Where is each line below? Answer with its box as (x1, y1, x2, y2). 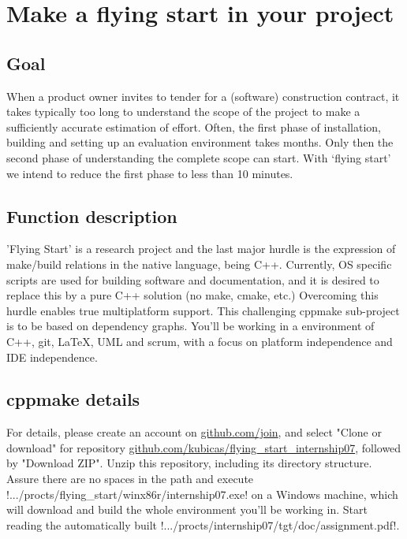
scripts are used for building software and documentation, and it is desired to (6, 271, 379, 288)
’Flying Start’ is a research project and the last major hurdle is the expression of (6, 240, 396, 257)
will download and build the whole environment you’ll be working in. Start (6, 501, 368, 518)
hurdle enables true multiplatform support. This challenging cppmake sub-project (6, 302, 400, 318)
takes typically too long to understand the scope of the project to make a (6, 103, 360, 120)
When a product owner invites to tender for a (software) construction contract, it (6, 87, 400, 104)
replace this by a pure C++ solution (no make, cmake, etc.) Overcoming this (6, 287, 379, 303)
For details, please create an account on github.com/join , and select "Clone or (6, 424, 382, 440)
